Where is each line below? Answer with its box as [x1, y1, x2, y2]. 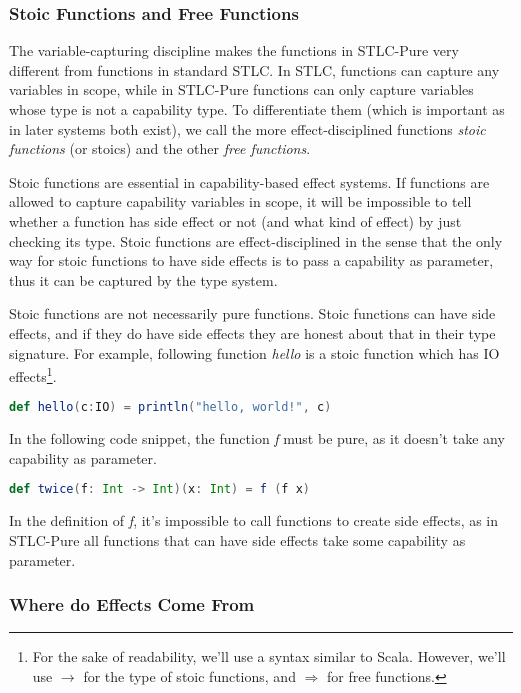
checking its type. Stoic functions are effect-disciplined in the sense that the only [9, 230, 503, 251]
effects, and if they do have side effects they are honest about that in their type [9, 322, 496, 343]
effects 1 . [9, 363, 57, 386]
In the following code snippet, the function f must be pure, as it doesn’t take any [9, 428, 505, 449]
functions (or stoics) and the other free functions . [9, 138, 311, 159]
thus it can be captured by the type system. [9, 269, 278, 290]
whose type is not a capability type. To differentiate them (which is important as [9, 99, 505, 119]
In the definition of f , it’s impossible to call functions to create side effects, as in [9, 510, 499, 531]
